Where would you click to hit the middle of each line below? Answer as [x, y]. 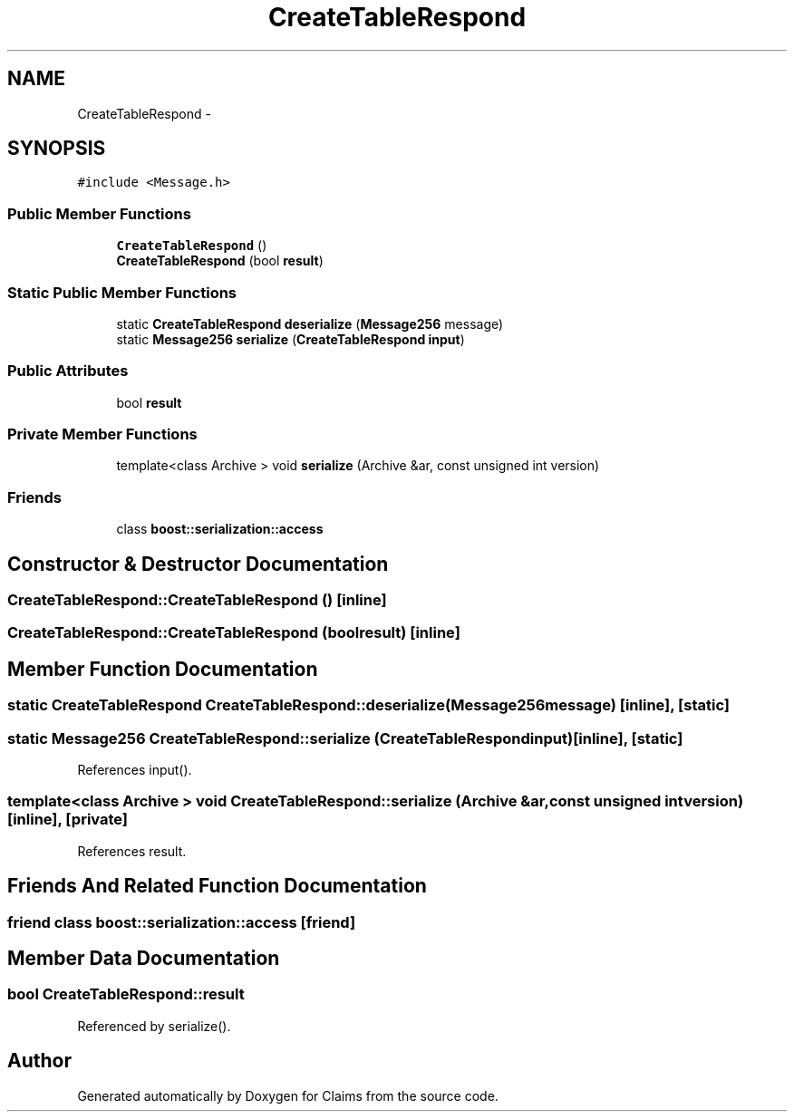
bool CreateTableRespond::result [126, 994]
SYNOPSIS [57, 149]
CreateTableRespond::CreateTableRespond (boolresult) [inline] [234, 633]
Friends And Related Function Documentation [217, 886]
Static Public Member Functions [122, 292]
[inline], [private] [68, 820]
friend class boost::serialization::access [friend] [182, 922]
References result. [132, 851]
